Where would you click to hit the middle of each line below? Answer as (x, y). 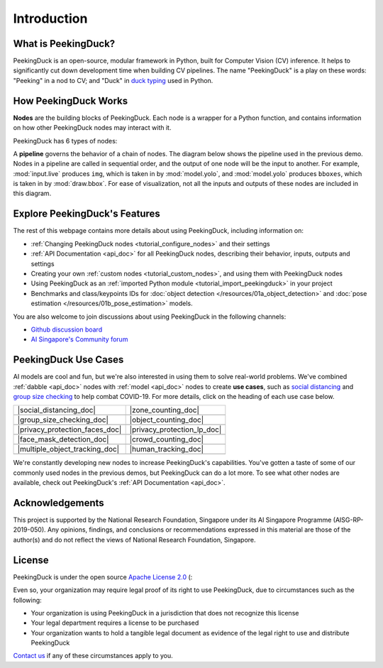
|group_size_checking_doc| (63, 420)
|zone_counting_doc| (165, 410)
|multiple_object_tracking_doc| (68, 449)
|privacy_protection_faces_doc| (70, 429)
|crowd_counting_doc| (167, 439)
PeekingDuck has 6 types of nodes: (65, 141)
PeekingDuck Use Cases (68, 360)
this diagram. (32, 193)
